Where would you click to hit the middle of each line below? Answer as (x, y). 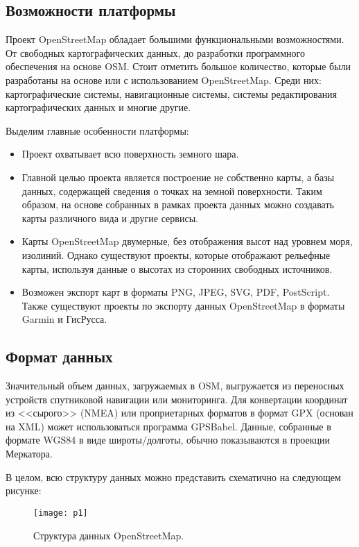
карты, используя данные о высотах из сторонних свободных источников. (177, 268)
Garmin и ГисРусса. (64, 319)
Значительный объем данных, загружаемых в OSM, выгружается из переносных (175, 386)
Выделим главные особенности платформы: (97, 130)
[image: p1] (61, 513)
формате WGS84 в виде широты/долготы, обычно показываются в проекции (168, 440)
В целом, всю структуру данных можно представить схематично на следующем (173, 477)
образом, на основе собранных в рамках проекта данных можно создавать (178, 204)
